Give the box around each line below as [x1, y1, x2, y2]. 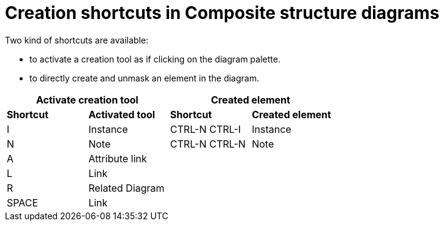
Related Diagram [88, 181, 165, 194]
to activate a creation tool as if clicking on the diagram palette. [29, 53, 280, 64]
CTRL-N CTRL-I [170, 122, 241, 135]
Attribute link [88, 152, 147, 165]
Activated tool [88, 108, 156, 121]
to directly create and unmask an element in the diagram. [29, 72, 260, 83]
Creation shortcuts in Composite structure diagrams [5, 2, 440, 23]
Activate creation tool [36, 93, 138, 106]
